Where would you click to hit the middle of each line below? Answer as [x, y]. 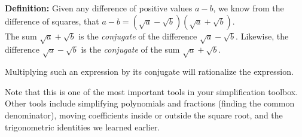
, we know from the [248, 8]
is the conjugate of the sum [130, 49]
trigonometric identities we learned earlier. [83, 127]
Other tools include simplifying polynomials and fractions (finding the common [150, 103]
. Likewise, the [262, 36]
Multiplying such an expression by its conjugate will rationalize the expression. [149, 71]
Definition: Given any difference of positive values [99, 8]
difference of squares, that [52, 21]
